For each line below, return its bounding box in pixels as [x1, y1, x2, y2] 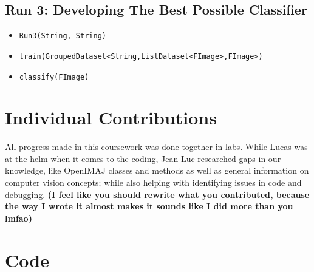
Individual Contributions [5, 105, 217, 130]
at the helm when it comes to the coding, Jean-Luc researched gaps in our [5, 152, 281, 165]
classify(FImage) [19, 72, 89, 81]
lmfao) [5, 211, 32, 224]
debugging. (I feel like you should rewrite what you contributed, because [5, 188, 310, 200]
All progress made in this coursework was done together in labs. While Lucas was [5, 140, 308, 153]
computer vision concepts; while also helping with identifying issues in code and [5, 176, 302, 189]
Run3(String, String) [19, 32, 106, 41]
